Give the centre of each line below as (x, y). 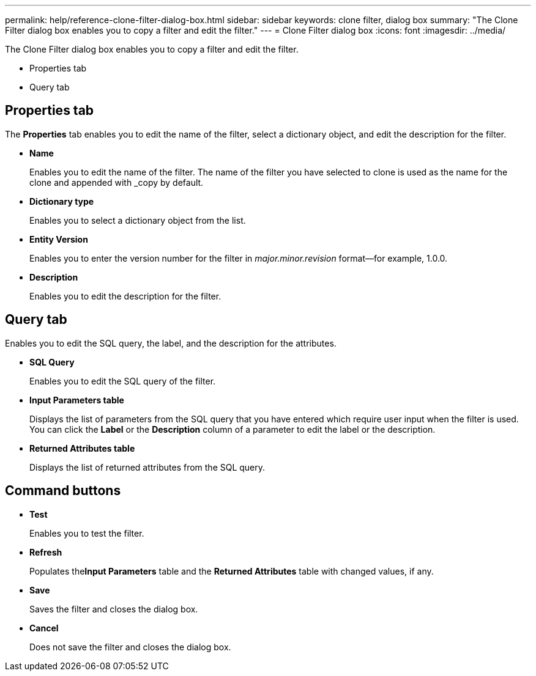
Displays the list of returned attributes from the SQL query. (147, 467)
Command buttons (63, 491)
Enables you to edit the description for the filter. (125, 296)
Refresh (46, 552)
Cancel (44, 628)
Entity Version (59, 239)
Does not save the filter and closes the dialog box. (130, 647)
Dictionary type (62, 201)
